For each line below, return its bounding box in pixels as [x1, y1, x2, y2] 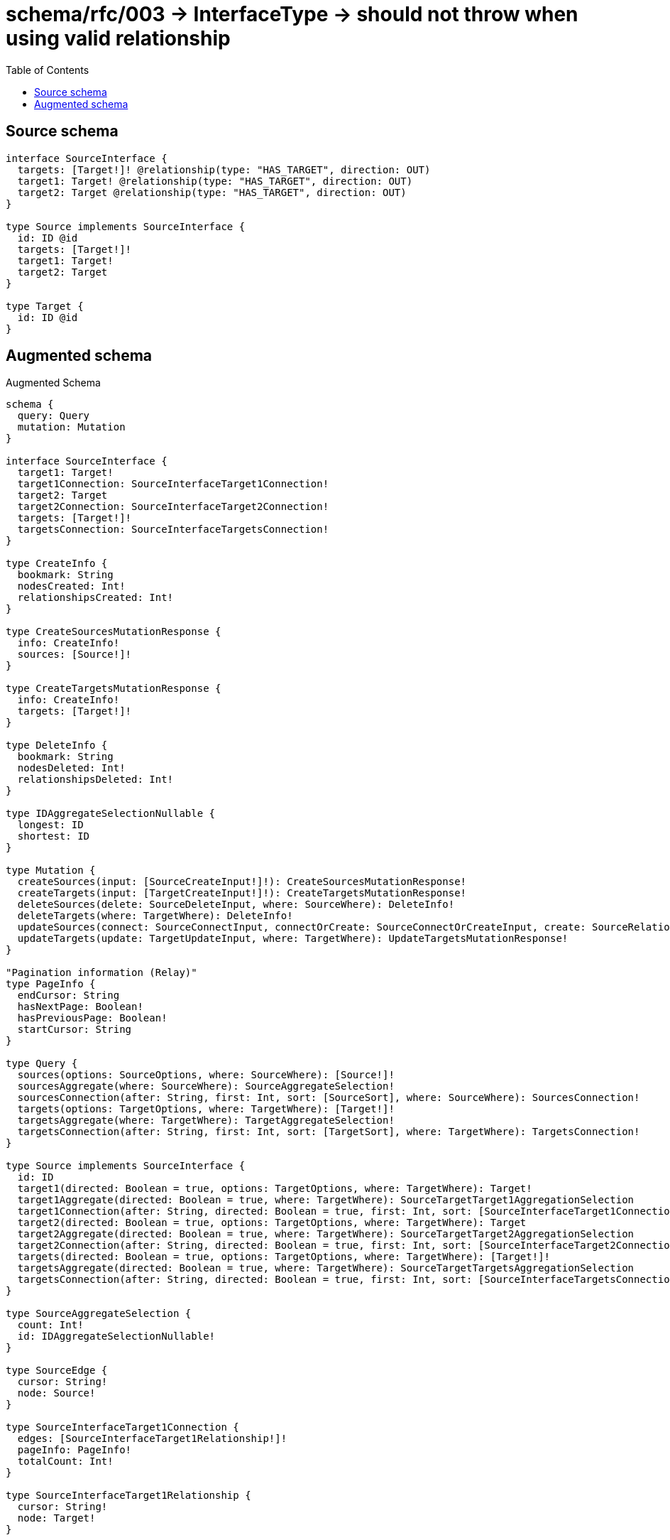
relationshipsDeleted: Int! [17, 774, 174, 786]
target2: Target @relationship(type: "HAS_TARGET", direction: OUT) [17, 186, 407, 198]
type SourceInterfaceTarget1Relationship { [6, 1490, 251, 1502]
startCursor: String [17, 1024, 132, 1036]
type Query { [6, 1058, 78, 1070]
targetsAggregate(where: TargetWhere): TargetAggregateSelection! [17, 1115, 395, 1127]
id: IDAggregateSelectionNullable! [17, 1330, 216, 1343]
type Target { [6, 300, 84, 312]
